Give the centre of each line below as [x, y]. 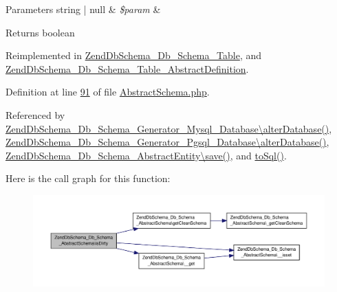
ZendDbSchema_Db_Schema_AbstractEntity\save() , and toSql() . [146, 155]
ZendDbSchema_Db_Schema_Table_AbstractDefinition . [127, 68]
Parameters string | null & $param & [83, 9]
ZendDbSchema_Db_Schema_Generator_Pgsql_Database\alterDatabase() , [167, 142]
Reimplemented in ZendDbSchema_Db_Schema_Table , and [133, 55]
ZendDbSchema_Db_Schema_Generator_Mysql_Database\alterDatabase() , [169, 128]
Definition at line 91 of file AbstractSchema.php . [108, 92]
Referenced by [35, 114]
